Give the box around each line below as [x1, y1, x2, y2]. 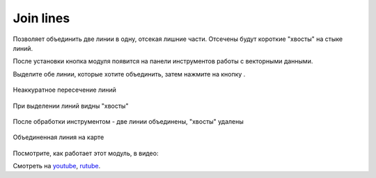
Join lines [13, 10, 70, 26]
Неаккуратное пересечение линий [13, 86, 116, 94]
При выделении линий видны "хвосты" [13, 102, 129, 110]
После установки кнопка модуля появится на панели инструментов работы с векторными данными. [13, 57, 313, 65]
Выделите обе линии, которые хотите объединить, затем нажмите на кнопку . [13, 70, 246, 78]
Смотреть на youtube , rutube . [13, 162, 101, 170]
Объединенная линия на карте [13, 133, 104, 142]
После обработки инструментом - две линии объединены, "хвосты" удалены [13, 117, 244, 125]
